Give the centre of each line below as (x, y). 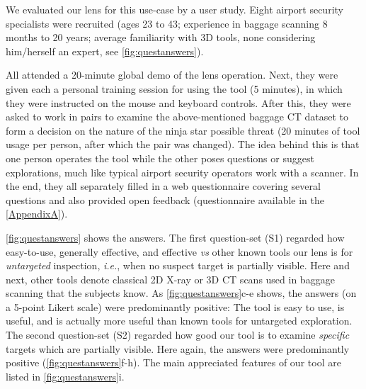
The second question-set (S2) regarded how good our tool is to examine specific (178, 335)
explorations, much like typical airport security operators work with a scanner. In (182, 172)
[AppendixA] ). (37, 214)
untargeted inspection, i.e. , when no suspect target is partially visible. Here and (178, 265)
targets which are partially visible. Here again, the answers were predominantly (178, 348)
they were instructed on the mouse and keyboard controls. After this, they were (178, 102)
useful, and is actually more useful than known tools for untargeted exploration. (179, 321)
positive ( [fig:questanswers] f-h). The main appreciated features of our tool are (173, 362)
